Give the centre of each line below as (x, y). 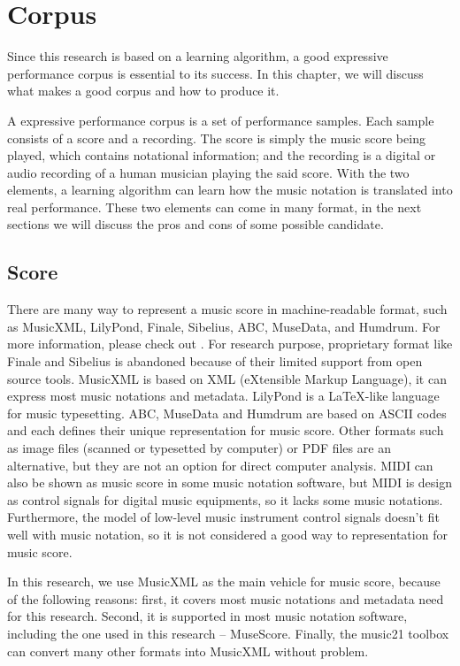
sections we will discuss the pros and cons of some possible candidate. (195, 224)
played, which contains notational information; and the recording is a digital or (222, 155)
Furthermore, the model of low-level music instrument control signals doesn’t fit (223, 517)
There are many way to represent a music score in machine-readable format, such (227, 309)
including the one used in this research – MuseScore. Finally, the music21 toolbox (228, 633)
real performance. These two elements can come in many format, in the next (215, 207)
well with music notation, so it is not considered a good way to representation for (227, 534)
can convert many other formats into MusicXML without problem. (188, 651)
